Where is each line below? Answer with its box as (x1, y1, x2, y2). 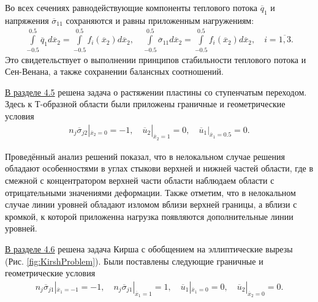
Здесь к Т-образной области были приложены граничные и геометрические (5, 97, 286, 110)
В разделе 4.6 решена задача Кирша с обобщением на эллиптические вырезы (5, 242, 293, 255)
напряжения (5, 13, 49, 26)
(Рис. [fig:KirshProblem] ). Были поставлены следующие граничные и (5, 254, 263, 267)
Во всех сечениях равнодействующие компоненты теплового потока (5, 1, 257, 13)
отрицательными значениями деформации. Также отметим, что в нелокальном (5, 186, 296, 198)
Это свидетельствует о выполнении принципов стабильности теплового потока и (5, 53, 306, 66)
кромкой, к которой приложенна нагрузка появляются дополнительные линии (5, 210, 293, 222)
